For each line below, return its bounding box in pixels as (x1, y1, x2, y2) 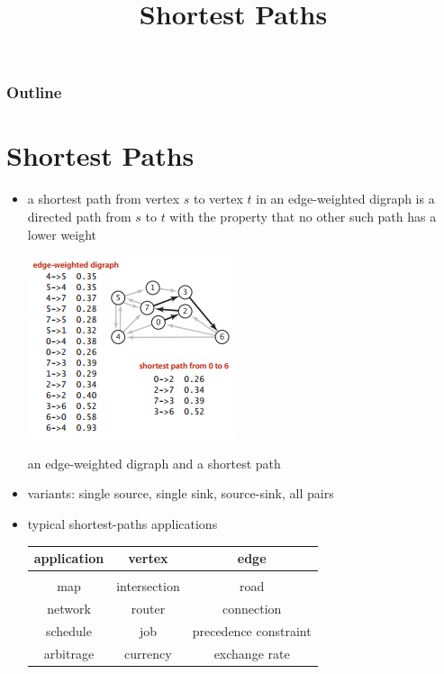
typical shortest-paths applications (27, 514, 218, 533)
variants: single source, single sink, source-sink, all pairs (27, 484, 334, 503)
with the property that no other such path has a (169, 207, 437, 226)
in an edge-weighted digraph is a (256, 189, 435, 208)
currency (124, 643, 172, 662)
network (47, 599, 91, 618)
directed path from (27, 207, 131, 226)
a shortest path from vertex (27, 189, 180, 208)
